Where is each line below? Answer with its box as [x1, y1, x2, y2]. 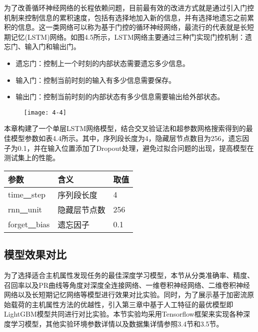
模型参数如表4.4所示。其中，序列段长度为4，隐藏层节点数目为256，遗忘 [10, 133, 242, 143]
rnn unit [8, 203, 42, 215]
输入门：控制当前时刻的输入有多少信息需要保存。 [15, 74, 176, 85]
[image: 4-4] [24, 109, 66, 116]
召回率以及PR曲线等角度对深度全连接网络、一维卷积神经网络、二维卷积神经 [4, 279, 250, 290]
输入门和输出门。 [24, 41, 80, 52]
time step [8, 189, 46, 200]
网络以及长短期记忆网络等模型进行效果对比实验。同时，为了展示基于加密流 [4, 289, 247, 300]
